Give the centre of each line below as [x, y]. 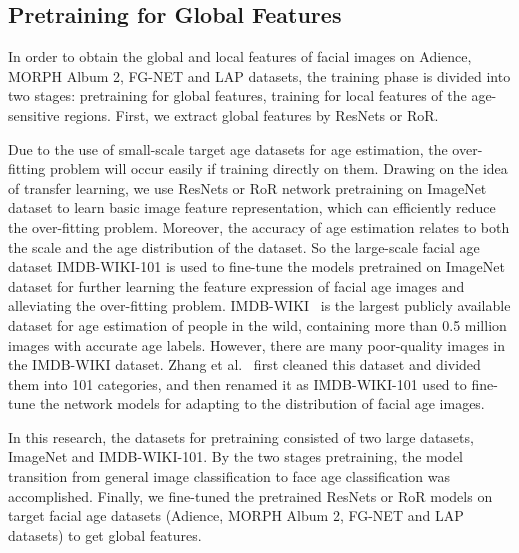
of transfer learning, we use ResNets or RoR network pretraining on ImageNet [247, 187]
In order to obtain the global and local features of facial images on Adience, [240, 56]
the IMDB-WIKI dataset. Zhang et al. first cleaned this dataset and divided [244, 364]
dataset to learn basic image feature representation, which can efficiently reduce [252, 207]
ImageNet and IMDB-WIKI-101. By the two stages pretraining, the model [235, 456]
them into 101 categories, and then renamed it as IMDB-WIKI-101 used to [237, 383]
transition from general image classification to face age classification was [229, 476]
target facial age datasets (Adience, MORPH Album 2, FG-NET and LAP [236, 515]
